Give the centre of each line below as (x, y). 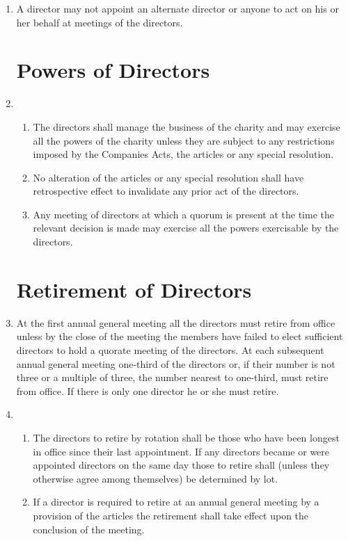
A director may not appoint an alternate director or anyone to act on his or (177, 8)
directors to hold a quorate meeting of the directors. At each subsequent (170, 349)
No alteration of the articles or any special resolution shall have (168, 177)
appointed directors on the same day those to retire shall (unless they (181, 465)
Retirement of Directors (134, 289)
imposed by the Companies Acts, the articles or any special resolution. (183, 154)
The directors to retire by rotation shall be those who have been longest (186, 437)
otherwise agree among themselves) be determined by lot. (156, 478)
